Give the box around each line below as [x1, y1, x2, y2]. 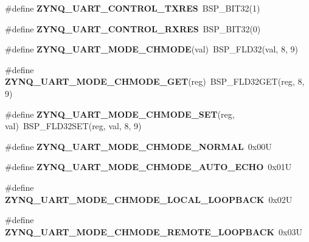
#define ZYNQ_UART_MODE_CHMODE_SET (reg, [5, 107, 235, 120]
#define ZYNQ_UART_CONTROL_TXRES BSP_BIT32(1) [5, 2, 260, 14]
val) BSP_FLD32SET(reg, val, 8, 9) [5, 119, 142, 132]
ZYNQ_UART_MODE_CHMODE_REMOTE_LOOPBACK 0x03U [5, 225, 302, 238]
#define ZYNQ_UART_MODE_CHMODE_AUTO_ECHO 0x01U [5, 160, 292, 173]
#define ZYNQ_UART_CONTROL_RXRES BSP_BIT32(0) [5, 22, 261, 35]
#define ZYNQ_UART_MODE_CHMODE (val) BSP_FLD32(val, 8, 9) [5, 43, 298, 55]
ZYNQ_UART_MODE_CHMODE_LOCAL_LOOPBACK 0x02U [5, 193, 293, 205]
